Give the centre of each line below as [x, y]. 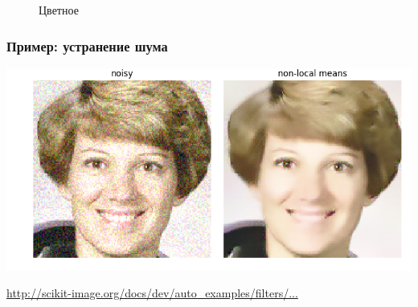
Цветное [59, 10]
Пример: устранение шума [87, 45]
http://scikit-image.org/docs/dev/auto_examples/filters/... [152, 293]
